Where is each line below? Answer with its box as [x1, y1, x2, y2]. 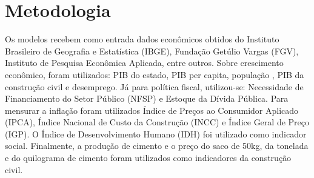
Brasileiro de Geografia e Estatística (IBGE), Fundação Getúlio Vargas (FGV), [5, 44, 299, 57]
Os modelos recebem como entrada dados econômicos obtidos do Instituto [5, 33, 279, 45]
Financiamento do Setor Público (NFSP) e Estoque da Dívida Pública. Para [5, 92, 289, 105]
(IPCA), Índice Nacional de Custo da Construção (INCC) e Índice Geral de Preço [5, 116, 309, 128]
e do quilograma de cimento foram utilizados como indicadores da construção [5, 151, 292, 164]
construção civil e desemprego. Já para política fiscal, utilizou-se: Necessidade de [5, 80, 304, 93]
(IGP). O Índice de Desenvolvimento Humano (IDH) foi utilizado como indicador [5, 127, 307, 140]
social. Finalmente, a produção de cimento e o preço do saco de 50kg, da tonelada [5, 139, 309, 152]
